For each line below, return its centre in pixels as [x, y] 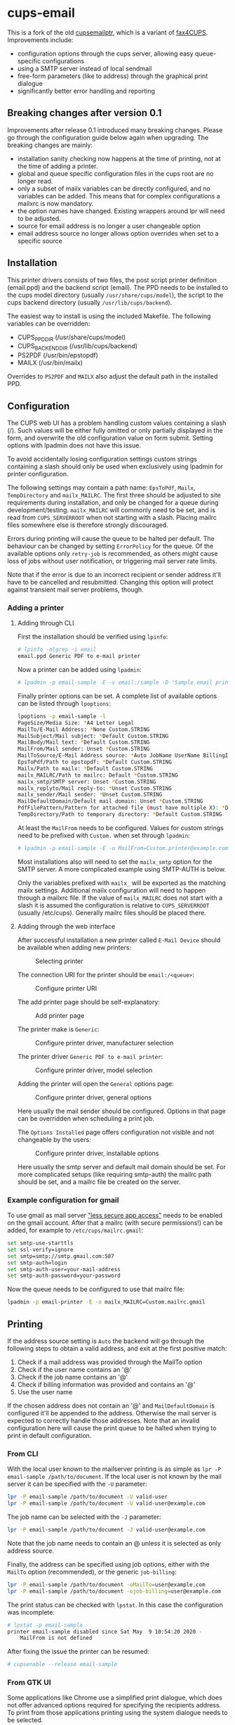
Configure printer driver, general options [93, 1097]
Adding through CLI [46, 623]
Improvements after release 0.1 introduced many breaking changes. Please [115, 130]
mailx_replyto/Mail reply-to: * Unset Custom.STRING [94, 788]
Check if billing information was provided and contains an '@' [106, 1385]
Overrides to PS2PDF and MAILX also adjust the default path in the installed [113, 376]
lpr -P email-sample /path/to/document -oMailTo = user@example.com [106, 1584]
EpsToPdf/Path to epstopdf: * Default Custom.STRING [94, 762]
